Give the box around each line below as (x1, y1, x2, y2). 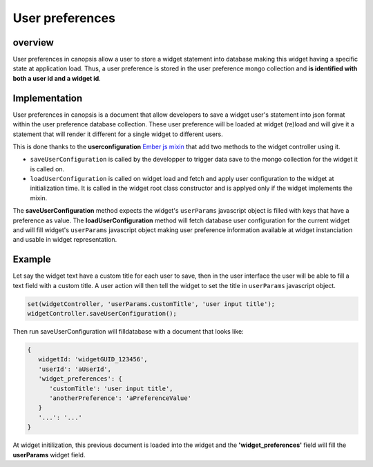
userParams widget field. (12, 450, 86, 459)
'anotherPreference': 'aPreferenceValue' (49, 394, 191, 402)
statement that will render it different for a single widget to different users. (12, 130, 224, 138)
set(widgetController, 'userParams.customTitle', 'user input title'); (27, 300, 276, 307)
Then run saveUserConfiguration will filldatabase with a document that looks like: (12, 327, 245, 336)
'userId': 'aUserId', (38, 365, 112, 373)
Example (12, 254, 51, 265)
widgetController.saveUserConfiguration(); (27, 309, 178, 318)
